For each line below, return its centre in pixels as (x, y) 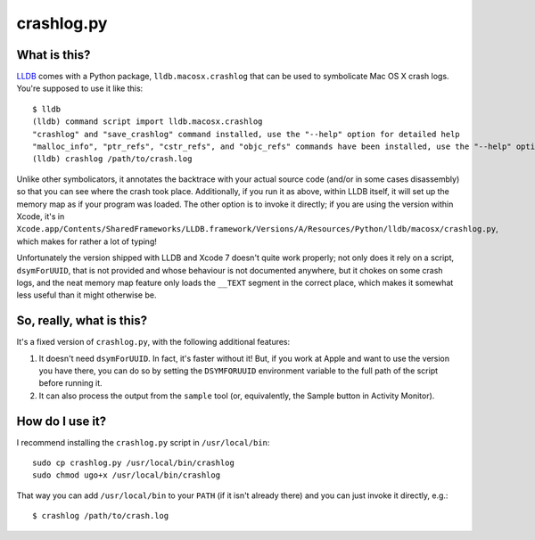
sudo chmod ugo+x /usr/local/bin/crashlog (127, 475)
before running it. (70, 383)
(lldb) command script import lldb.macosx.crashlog (148, 122)
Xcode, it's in (41, 216)
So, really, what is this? (82, 321)
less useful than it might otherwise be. (86, 295)
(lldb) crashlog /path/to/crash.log (112, 159)
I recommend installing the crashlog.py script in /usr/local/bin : (143, 442)
